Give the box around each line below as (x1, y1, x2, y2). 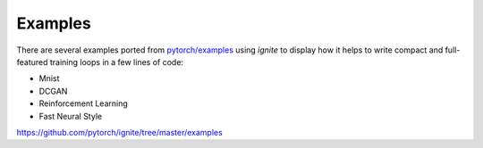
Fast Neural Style (38, 111, 103, 121)
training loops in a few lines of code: (49, 56, 183, 67)
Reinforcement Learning (38, 98, 129, 109)
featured (16, 56, 48, 67)
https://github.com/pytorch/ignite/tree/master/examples (16, 127, 223, 137)
